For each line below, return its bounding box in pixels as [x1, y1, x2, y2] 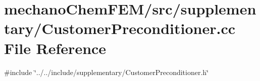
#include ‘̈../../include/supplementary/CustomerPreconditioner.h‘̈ [4, 66, 209, 77]
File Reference [4, 37, 107, 58]
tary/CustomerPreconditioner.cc [4, 18, 236, 38]
